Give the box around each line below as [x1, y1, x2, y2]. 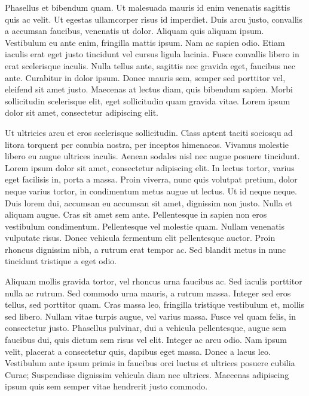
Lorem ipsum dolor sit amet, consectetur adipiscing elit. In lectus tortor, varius [5, 161, 295, 174]
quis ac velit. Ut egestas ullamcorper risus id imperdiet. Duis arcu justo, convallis [5, 13, 302, 25]
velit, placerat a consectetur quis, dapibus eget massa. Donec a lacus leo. [5, 345, 271, 357]
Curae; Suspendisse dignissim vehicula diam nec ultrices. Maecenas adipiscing [5, 368, 289, 380]
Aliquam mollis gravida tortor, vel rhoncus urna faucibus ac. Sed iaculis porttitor [5, 275, 302, 287]
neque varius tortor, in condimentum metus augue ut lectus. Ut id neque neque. [5, 184, 297, 197]
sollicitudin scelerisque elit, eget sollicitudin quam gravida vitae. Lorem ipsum [5, 94, 290, 107]
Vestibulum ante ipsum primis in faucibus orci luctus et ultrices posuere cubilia [5, 357, 295, 369]
